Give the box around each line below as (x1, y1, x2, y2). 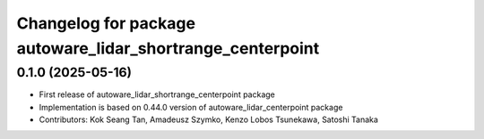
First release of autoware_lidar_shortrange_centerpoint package (39, 89, 275, 100)
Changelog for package (16, 13, 196, 33)
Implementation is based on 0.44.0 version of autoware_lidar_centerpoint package (39, 102, 343, 112)
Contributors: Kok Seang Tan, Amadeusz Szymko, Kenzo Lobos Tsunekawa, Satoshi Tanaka (39, 114, 378, 125)
